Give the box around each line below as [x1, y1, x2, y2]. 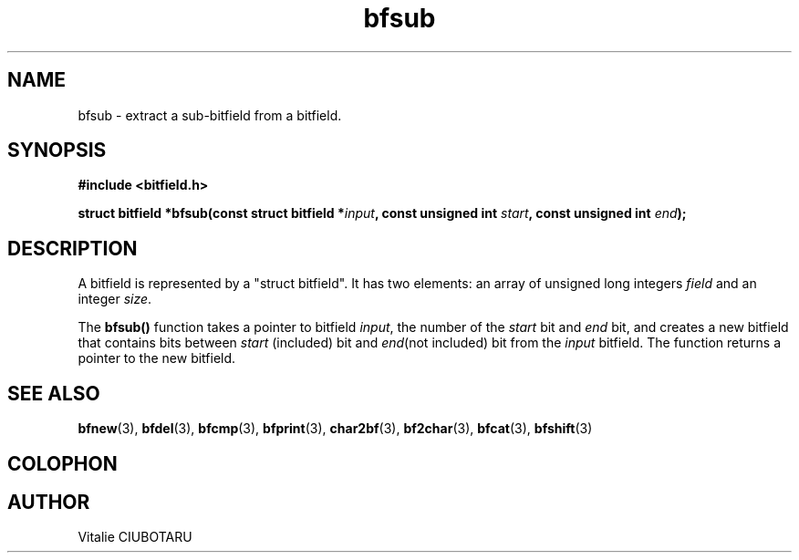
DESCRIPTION [7, 236, 138, 260]
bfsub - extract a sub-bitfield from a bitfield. [78, 107, 342, 123]
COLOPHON [7, 451, 118, 475]
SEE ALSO [7, 381, 100, 405]
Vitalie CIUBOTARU [78, 529, 192, 545]
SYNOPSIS [7, 139, 107, 162]
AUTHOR [7, 490, 90, 513]
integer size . [78, 291, 152, 307]
